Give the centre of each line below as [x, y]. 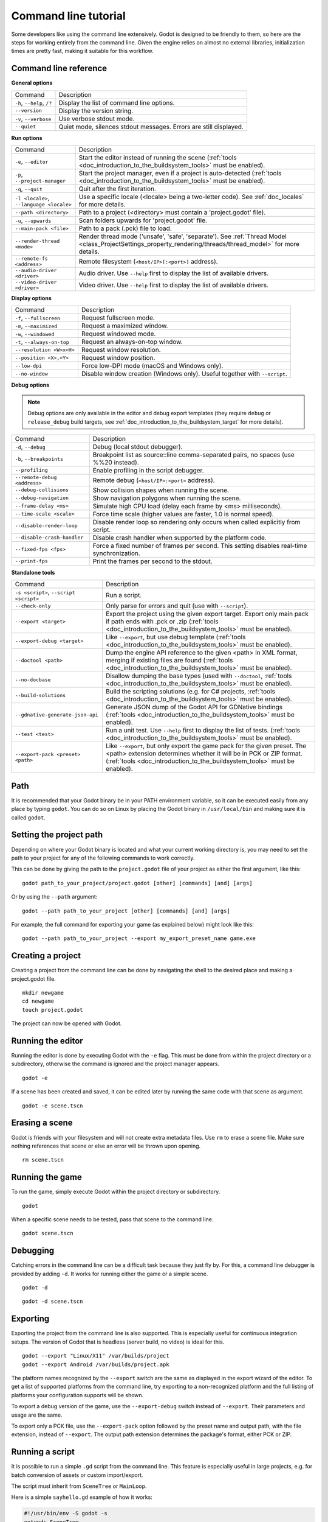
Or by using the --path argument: [54, 897]
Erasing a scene [42, 1123]
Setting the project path [57, 835]
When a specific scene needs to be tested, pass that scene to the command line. [112, 1219]
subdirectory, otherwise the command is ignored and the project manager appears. [115, 1064]
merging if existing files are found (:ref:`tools [169, 661]
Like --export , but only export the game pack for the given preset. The [206, 746]
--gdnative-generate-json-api [56, 714]
